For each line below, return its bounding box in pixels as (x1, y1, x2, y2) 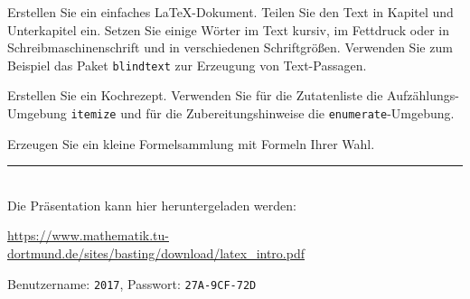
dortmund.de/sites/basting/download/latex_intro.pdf (7, 244, 305, 263)
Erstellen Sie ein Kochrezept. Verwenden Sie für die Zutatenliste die (7, 86, 383, 105)
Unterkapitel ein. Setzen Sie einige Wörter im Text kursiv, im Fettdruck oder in (7, 20, 449, 39)
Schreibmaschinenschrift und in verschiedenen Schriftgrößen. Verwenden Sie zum (7, 38, 453, 57)
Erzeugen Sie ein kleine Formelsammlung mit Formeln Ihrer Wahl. (7, 134, 375, 153)
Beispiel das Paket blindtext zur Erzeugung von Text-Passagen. (7, 55, 367, 74)
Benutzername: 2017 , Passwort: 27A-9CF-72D (7, 274, 257, 293)
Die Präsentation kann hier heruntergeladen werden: (7, 195, 296, 214)
